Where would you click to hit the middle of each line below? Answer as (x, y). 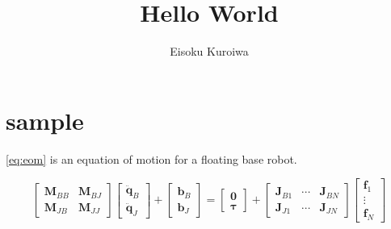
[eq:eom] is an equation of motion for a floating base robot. (151, 158)
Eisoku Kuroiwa (209, 51)
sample (45, 120)
